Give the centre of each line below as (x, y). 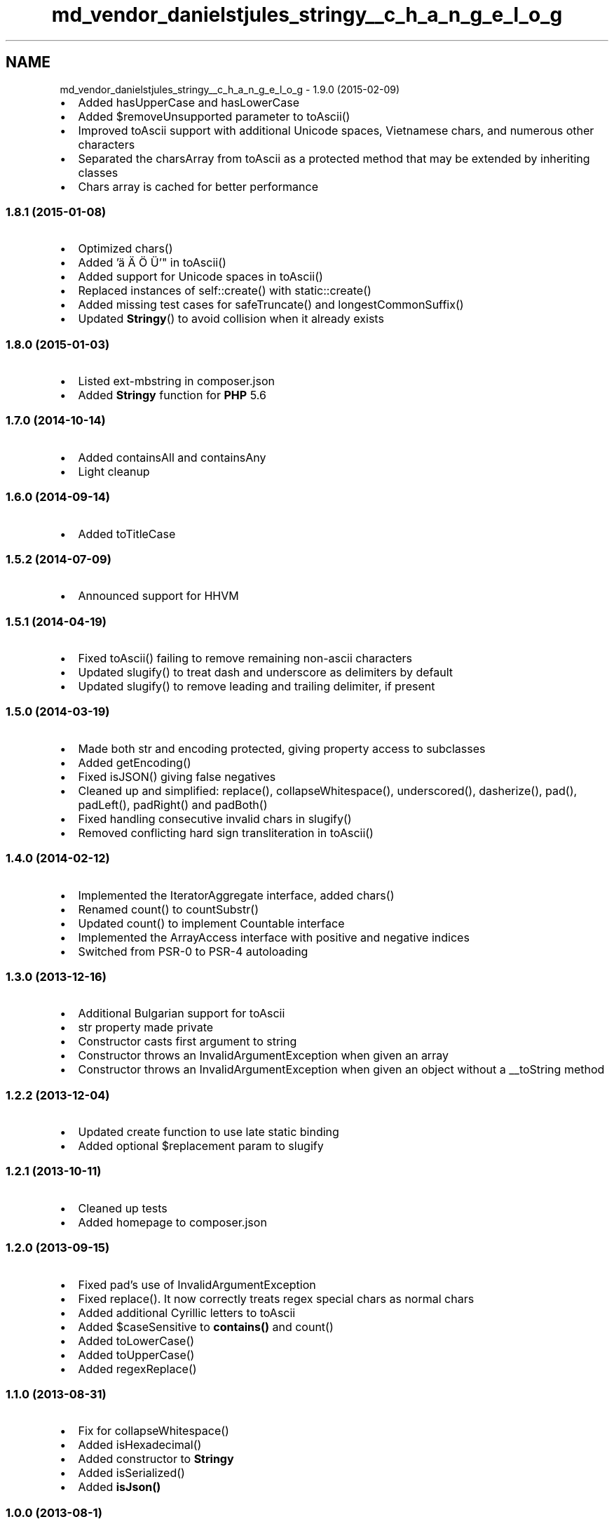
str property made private (146, 1028)
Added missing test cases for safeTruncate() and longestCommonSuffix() (271, 305)
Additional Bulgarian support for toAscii (182, 1014)
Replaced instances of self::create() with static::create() (225, 291)
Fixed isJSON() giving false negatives (177, 776)
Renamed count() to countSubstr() (168, 909)
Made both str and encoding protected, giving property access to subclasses (282, 748)
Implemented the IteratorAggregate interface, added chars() (236, 895)
